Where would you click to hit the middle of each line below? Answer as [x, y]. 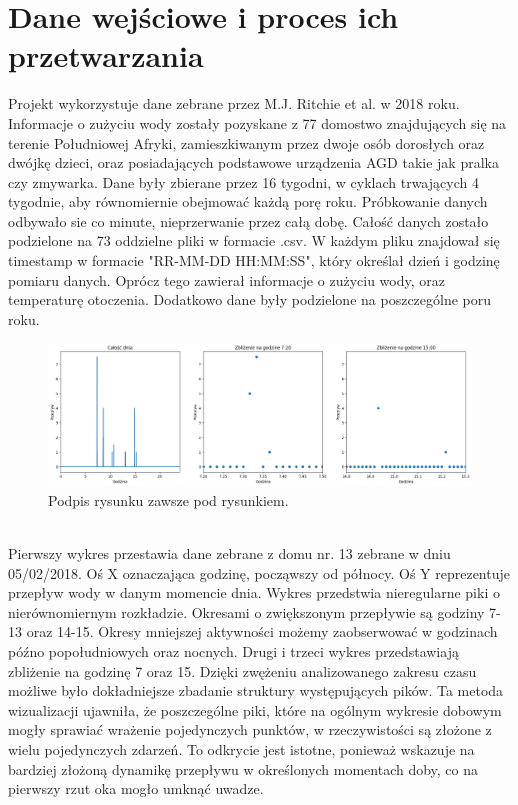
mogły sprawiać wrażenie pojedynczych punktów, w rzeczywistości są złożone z [250, 729]
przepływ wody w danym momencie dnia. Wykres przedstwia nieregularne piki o [254, 592]
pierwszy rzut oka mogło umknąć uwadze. [136, 788]
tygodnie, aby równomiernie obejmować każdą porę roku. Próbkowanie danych [248, 201]
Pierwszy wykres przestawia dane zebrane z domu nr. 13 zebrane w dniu [229, 553]
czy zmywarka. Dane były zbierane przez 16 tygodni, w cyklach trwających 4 [243, 181]
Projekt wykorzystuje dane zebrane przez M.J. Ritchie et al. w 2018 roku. [234, 103]
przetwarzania [106, 55]
